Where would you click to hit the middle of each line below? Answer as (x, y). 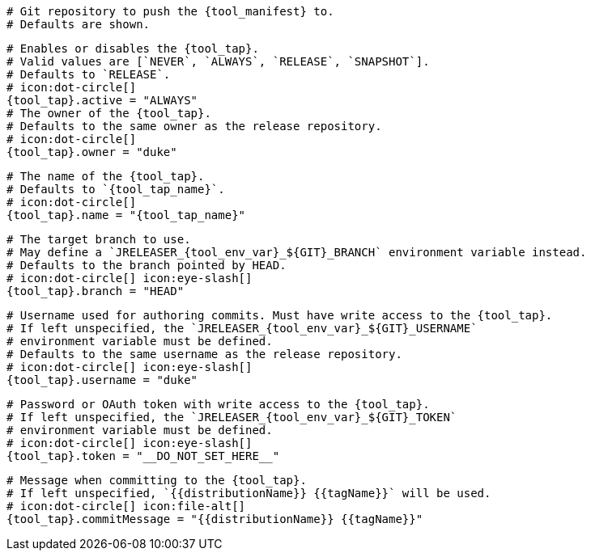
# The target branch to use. (99, 239)
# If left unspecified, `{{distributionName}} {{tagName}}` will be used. (249, 493)
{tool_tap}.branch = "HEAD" (96, 291)
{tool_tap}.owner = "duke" (92, 152)
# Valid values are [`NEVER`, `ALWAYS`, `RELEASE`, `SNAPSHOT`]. (218, 61)
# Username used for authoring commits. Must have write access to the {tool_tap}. (280, 315)
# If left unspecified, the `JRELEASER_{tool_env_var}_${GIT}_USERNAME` (242, 328)
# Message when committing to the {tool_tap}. (157, 480)
